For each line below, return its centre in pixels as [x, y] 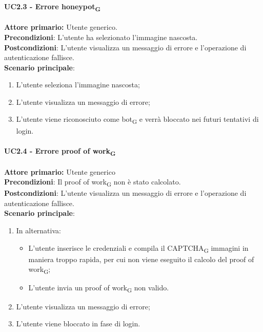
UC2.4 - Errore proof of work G [60, 151]
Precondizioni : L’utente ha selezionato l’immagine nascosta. [101, 37]
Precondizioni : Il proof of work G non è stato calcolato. [93, 182]
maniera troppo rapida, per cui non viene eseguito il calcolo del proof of [141, 259]
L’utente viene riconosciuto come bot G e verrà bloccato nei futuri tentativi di [137, 120]
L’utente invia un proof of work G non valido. [99, 288]
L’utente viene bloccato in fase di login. [78, 324]
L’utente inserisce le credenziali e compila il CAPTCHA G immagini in [138, 248]
